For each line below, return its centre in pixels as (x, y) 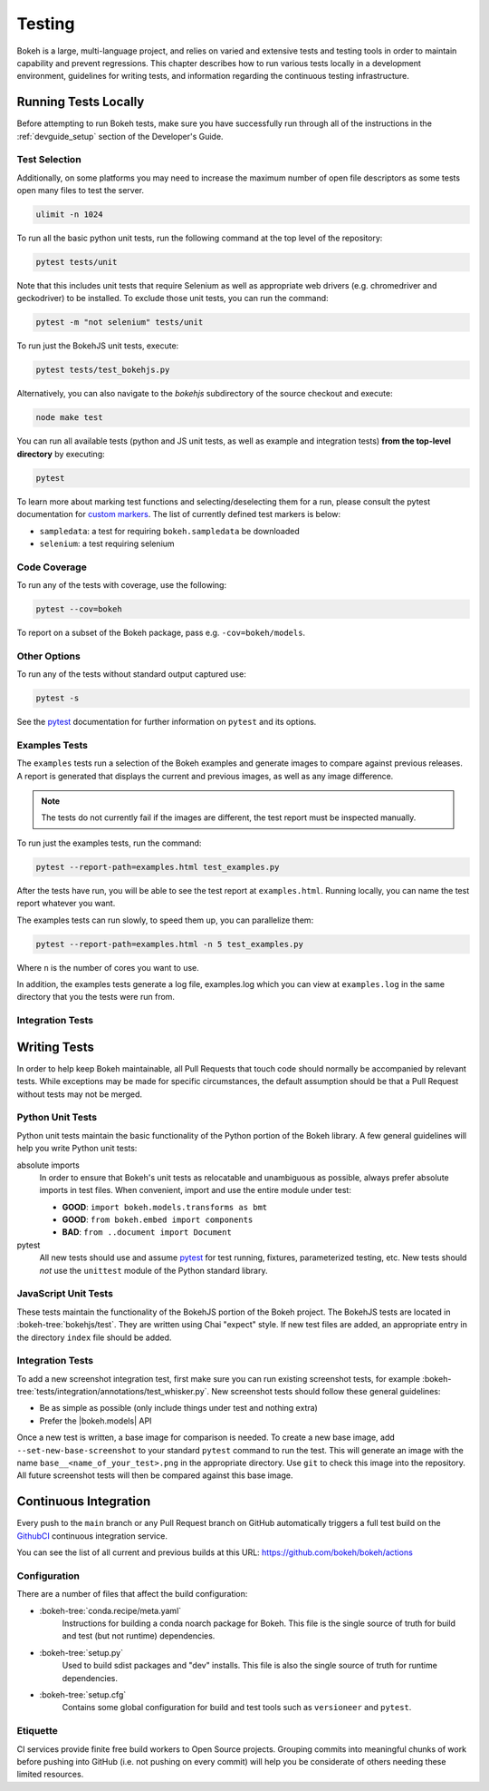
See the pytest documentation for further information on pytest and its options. (167, 722)
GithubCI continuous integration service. (92, 1536)
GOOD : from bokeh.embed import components (158, 1219)
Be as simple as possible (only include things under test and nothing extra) (179, 1408)
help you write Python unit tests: (77, 1149)
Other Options (48, 656)
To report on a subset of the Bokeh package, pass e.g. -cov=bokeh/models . (161, 633)
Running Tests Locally (81, 102)
